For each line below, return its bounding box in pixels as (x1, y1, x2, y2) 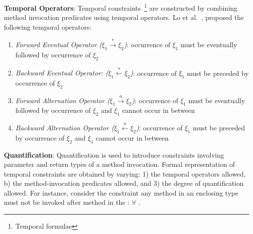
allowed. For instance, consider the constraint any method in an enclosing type (4, 187, 238, 198)
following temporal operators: (4, 21, 91, 32)
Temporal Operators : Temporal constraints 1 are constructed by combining (4, 1, 237, 13)
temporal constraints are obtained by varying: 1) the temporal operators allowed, (4, 168, 246, 179)
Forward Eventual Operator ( (15, 39, 102, 49)
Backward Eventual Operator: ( (15, 68, 108, 78)
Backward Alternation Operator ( (15, 122, 114, 132)
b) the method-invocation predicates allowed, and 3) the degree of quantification (4, 178, 244, 188)
